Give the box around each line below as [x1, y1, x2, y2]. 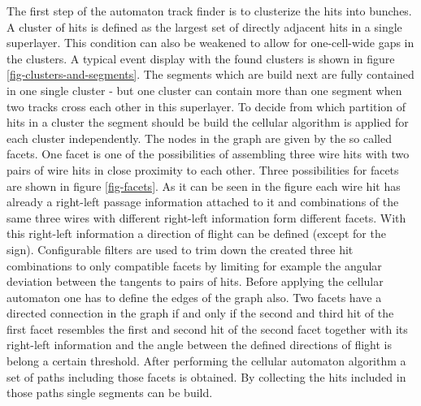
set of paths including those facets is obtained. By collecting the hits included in [7, 368, 406, 385]
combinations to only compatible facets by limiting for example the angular [7, 257, 382, 274]
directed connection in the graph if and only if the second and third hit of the [7, 304, 394, 322]
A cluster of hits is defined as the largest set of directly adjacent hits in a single [7, 18, 402, 35]
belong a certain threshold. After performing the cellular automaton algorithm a [7, 352, 406, 369]
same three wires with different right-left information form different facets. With [7, 209, 406, 226]
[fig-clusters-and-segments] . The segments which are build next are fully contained [7, 66, 414, 83]
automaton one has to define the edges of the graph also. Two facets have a [7, 288, 382, 305]
